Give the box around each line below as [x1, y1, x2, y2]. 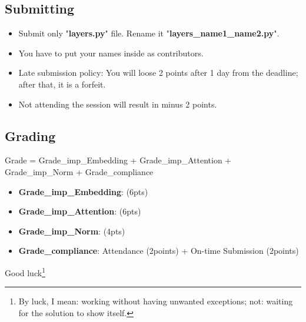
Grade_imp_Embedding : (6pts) [18, 185, 148, 197]
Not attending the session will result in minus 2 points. [18, 98, 217, 110]
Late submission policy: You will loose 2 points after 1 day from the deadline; [18, 66, 298, 79]
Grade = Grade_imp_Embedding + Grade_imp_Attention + [5, 154, 232, 166]
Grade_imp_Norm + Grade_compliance [5, 165, 154, 177]
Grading [5, 126, 56, 145]
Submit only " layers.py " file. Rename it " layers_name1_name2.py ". [18, 27, 280, 39]
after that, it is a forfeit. [18, 78, 106, 90]
